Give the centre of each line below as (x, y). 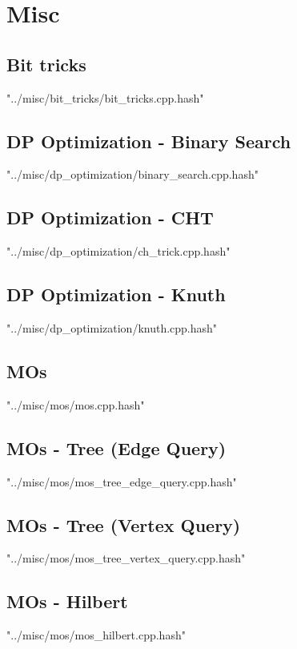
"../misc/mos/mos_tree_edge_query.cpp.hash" (122, 481)
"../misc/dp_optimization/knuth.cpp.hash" (112, 327)
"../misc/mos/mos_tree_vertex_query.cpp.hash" (126, 558)
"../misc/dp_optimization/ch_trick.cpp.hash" (118, 251)
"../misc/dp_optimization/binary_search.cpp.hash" (132, 174)
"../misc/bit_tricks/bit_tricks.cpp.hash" (105, 97)
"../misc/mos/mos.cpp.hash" (76, 404)
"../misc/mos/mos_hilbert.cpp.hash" (96, 635)
